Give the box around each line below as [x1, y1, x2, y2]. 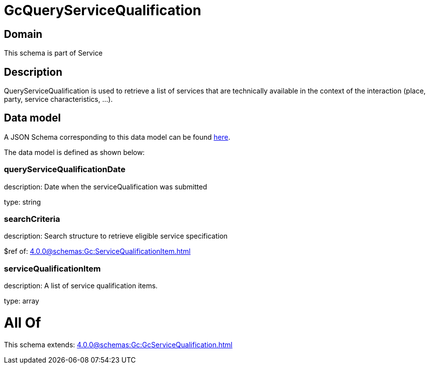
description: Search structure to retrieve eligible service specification [4, 232, 228, 241]
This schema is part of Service [4, 49, 103, 58]
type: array [4, 297, 39, 306]
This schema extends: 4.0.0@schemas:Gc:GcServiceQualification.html [4, 340, 232, 349]
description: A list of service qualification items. [4, 281, 158, 290]
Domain [4, 28, 43, 40]
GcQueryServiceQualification [4, 2, 201, 19]
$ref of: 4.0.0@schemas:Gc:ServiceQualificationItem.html [4, 247, 191, 256]
